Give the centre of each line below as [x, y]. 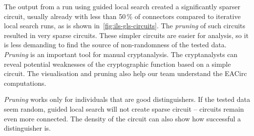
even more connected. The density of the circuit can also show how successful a [123, 118]
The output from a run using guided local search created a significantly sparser [122, 6]
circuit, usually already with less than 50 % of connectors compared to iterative [122, 16]
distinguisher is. [27, 128]
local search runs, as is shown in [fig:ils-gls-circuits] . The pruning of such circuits [125, 26]
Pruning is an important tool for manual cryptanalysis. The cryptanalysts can [121, 54]
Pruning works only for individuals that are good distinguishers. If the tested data [127, 99]
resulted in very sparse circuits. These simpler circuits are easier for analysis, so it [126, 35]
